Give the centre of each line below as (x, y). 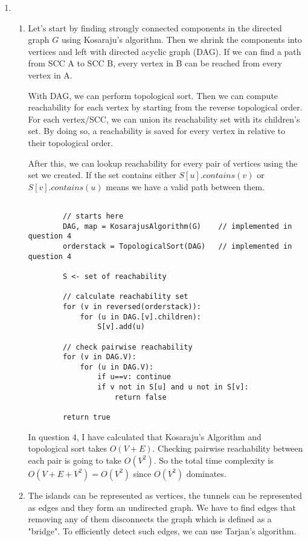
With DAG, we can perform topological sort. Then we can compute (153, 95)
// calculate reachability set (125, 297)
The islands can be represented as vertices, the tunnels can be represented (165, 495)
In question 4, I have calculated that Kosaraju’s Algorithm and (145, 436)
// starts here (93, 216)
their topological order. (71, 142)
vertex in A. (50, 75)
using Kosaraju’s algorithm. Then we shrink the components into (181, 40)
